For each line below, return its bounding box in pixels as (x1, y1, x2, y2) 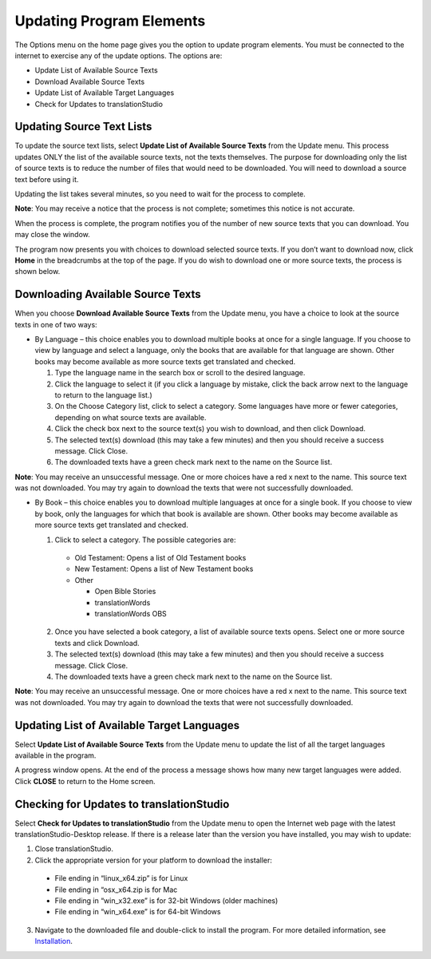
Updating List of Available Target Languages (14, 719, 240, 732)
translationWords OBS (94, 608, 167, 618)
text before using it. (14, 174, 79, 184)
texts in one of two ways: (14, 319, 97, 329)
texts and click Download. (54, 638, 140, 648)
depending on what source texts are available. (54, 412, 207, 422)
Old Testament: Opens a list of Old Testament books (74, 553, 247, 563)
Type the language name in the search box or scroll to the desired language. (54, 368, 306, 378)
